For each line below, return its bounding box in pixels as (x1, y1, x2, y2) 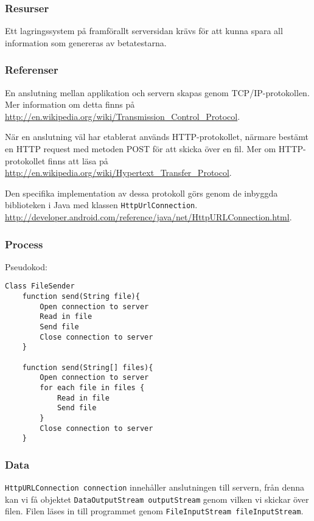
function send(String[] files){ (22, 363, 153, 372)
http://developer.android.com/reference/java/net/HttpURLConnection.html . (5, 211, 292, 223)
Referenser (5, 62, 58, 77)
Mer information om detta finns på (5, 98, 135, 111)
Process (5, 236, 43, 251)
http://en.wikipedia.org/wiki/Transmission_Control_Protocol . (5, 110, 240, 122)
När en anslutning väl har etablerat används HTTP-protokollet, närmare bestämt (5, 130, 309, 143)
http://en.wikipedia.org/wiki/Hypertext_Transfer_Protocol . (5, 166, 232, 179)
